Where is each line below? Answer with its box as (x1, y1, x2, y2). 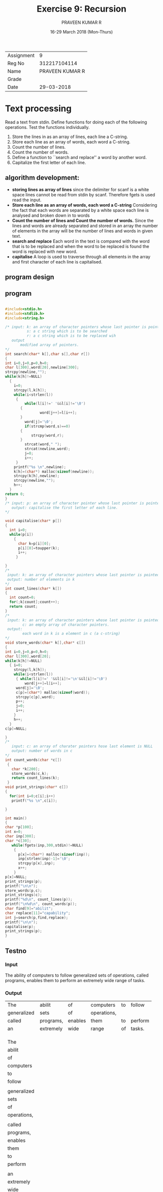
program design (5, 273, 54, 281)
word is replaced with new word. (12, 248, 78, 254)
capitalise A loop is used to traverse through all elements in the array (12, 254, 150, 260)
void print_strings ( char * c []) (5, 785, 68, 789)
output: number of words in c (11, 749, 73, 754)
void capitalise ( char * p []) (5, 519, 62, 524)
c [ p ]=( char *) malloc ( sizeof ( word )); (16, 690, 90, 695)
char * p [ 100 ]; (5, 825, 34, 830)
